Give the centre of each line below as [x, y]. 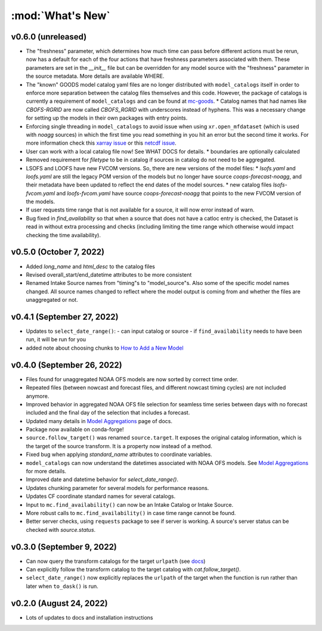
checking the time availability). [64, 235]
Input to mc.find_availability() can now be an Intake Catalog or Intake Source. [130, 504]
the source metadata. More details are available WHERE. [95, 76]
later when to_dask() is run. [62, 586]
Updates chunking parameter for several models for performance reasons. [117, 488]
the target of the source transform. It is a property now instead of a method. [119, 446]
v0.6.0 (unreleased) [49, 37]
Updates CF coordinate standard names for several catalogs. [101, 497]
